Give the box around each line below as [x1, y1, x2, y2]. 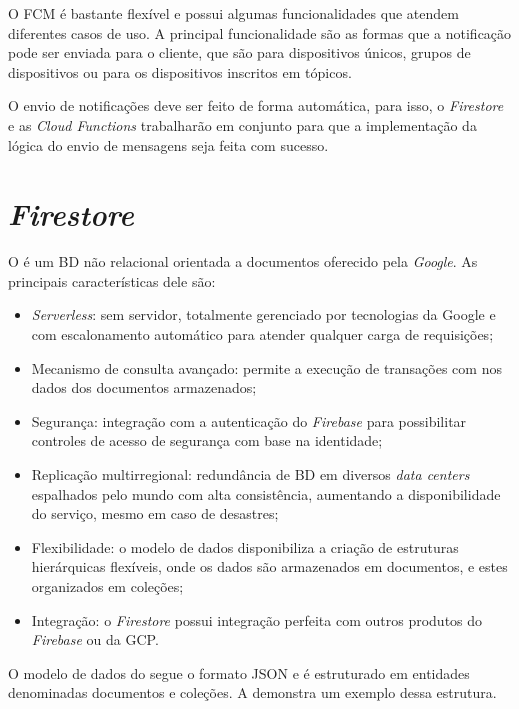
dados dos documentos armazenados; [31, 377, 257, 398]
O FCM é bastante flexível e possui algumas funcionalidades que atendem [8, 3, 459, 23]
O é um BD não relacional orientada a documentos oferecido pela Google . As [8, 251, 478, 272]
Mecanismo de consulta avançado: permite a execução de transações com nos [31, 357, 502, 378]
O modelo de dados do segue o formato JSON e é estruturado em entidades [8, 662, 470, 683]
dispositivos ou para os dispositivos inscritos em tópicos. [8, 61, 352, 82]
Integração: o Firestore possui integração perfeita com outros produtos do [31, 609, 483, 630]
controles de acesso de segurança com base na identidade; [31, 430, 383, 451]
